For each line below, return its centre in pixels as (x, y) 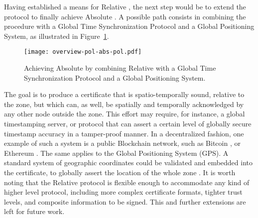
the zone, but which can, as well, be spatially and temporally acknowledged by (124, 104)
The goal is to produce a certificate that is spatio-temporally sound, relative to (124, 94)
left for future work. (34, 211)
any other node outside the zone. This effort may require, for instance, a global (125, 114)
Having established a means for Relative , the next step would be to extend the (125, 6)
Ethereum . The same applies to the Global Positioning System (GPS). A (116, 153)
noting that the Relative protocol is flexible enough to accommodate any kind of (127, 182)
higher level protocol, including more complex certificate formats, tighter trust (123, 192)
